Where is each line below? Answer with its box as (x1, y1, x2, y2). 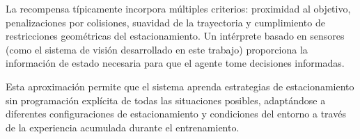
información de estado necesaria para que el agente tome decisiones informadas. (6, 56, 345, 70)
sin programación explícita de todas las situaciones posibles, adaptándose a (6, 92, 326, 107)
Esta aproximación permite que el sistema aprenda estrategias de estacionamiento (6, 79, 354, 93)
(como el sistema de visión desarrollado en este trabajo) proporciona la (6, 42, 308, 56)
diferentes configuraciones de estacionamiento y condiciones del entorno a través (6, 106, 346, 121)
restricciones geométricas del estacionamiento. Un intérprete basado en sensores (6, 28, 345, 43)
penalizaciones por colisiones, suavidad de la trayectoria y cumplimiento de (6, 15, 325, 29)
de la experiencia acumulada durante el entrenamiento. (6, 120, 240, 134)
